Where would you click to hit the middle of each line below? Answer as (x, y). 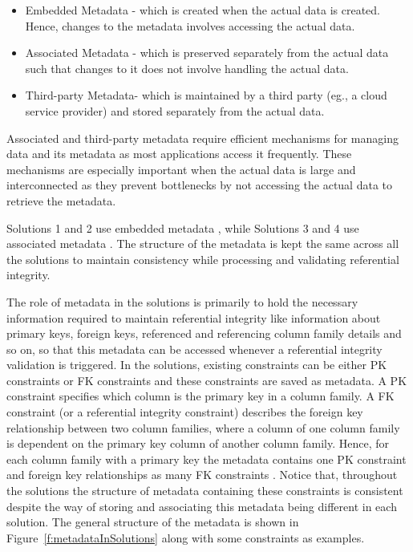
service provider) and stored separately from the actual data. (175, 110)
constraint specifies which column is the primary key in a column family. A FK (200, 396)
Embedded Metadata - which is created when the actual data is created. (202, 10)
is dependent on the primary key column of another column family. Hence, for (198, 443)
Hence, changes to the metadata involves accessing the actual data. (190, 25)
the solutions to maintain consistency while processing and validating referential (203, 259)
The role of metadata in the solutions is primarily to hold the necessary (182, 301)
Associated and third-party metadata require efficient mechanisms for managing (202, 138)
